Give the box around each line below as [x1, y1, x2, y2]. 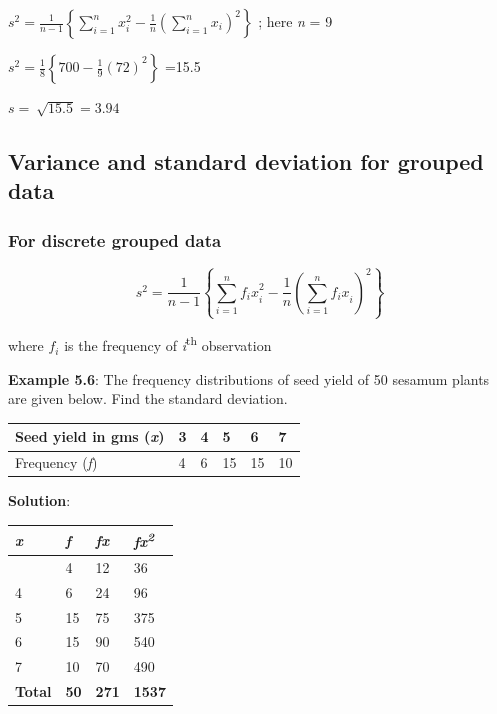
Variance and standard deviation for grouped [8, 145, 484, 176]
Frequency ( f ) [15, 452, 98, 473]
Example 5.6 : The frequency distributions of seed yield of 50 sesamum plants [8, 368, 490, 389]
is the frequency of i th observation [64, 332, 272, 356]
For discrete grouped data [8, 227, 222, 252]
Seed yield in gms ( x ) [15, 426, 165, 447]
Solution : [8, 490, 71, 511]
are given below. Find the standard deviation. [8, 388, 288, 409]
